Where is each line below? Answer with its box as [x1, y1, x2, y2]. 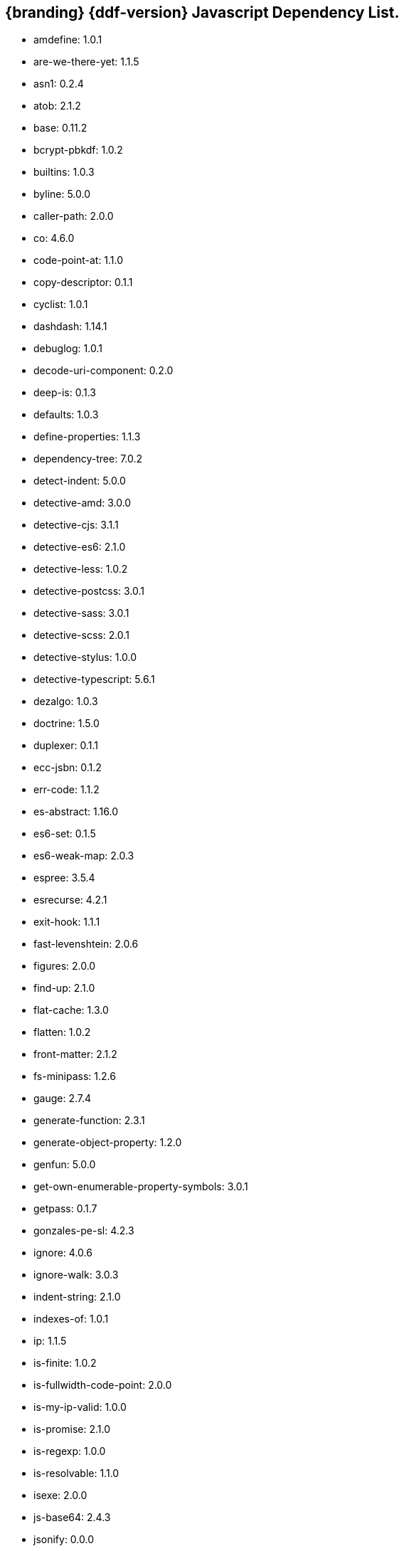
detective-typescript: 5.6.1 [33, 673, 155, 686]
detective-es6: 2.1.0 [33, 541, 126, 554]
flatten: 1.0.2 [33, 1026, 91, 1039]
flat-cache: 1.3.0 [33, 1004, 109, 1017]
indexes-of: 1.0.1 [33, 1313, 109, 1325]
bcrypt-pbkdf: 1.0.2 [33, 144, 123, 157]
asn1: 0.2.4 [33, 78, 84, 90]
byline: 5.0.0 [33, 188, 91, 201]
